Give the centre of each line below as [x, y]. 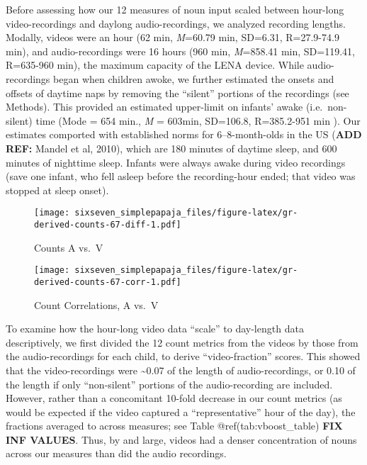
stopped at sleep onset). [57, 190]
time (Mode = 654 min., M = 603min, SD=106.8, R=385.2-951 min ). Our [198, 120]
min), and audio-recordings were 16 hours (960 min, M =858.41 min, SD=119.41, [180, 51]
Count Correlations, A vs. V [96, 304]
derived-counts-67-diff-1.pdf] [108, 224]
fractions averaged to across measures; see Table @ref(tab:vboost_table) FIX [174, 426]
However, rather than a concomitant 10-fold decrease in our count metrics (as [174, 398]
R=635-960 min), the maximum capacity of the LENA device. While [155, 65]
